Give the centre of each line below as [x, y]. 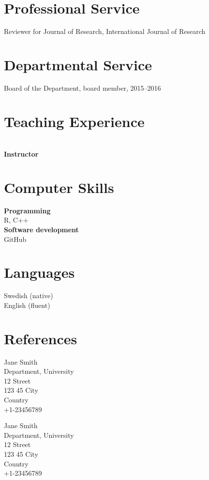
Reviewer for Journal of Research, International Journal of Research [105, 31]
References [41, 338]
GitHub [15, 239]
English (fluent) [27, 305]
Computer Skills [59, 187]
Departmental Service [78, 64]
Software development [41, 230]
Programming [27, 210]
